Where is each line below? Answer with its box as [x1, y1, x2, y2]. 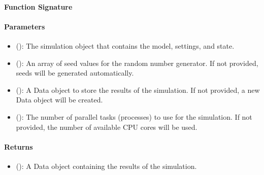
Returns [4, 141, 33, 152]
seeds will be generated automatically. [16, 67, 134, 78]
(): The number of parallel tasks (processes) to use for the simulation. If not [16, 111, 252, 122]
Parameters [4, 21, 45, 31]
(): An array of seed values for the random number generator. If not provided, [16, 57, 258, 68]
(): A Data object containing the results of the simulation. [16, 160, 197, 171]
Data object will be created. [16, 94, 103, 105]
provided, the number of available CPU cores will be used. [16, 121, 197, 132]
